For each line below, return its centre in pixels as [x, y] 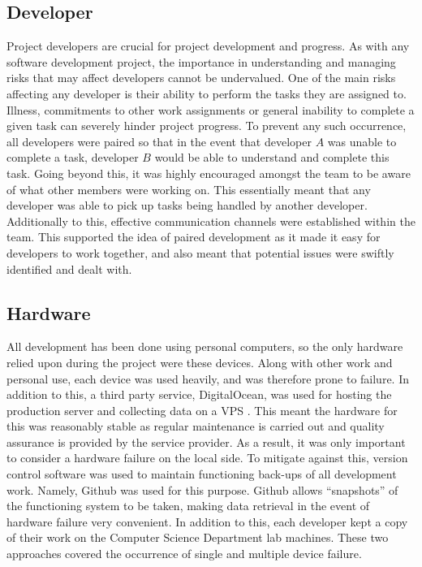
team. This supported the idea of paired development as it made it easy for [194, 237]
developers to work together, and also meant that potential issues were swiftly [200, 252]
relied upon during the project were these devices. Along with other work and [200, 362]
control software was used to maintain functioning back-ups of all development [202, 474]
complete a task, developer [73, 157]
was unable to [362, 141]
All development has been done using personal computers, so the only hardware [205, 346]
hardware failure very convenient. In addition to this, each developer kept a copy [207, 521]
